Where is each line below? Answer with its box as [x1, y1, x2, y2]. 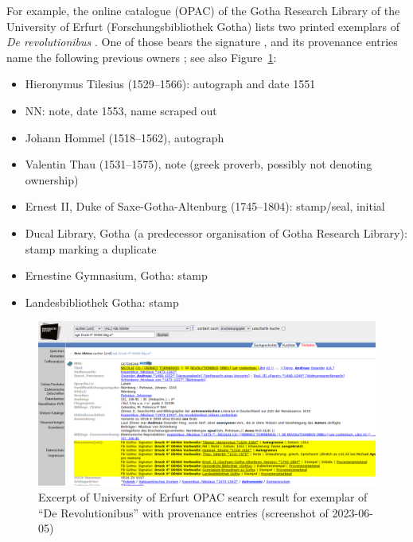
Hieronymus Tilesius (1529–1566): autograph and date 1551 [25, 75, 316, 92]
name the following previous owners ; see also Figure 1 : [6, 48, 277, 65]
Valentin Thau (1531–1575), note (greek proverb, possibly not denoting [25, 156, 372, 172]
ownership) [25, 171, 79, 188]
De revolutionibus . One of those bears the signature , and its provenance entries [6, 33, 398, 50]
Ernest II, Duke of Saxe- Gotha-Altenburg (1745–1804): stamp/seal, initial [25, 198, 385, 215]
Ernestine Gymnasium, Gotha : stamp [25, 267, 208, 284]
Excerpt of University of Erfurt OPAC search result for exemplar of [38, 488, 368, 505]
